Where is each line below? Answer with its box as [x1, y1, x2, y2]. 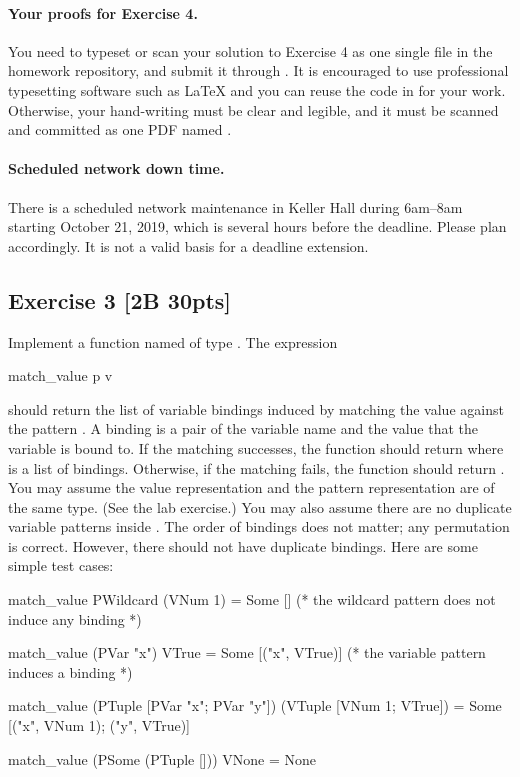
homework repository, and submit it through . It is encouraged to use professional [8, 60, 509, 81]
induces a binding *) [8, 661, 133, 682]
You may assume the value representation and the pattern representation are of [8, 477, 495, 498]
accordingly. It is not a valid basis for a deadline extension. [8, 235, 369, 256]
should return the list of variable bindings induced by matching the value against [8, 398, 504, 419]
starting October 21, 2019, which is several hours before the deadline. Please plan [8, 216, 507, 237]
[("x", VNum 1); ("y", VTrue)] [8, 715, 190, 736]
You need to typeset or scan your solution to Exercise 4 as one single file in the [8, 40, 493, 61]
